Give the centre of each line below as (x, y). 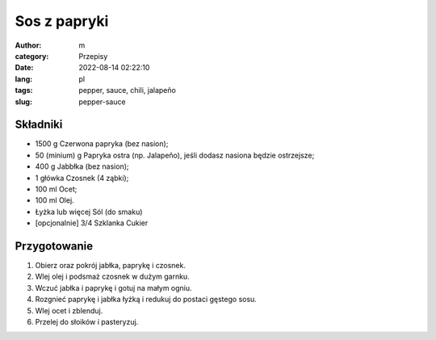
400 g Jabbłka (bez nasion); (82, 166)
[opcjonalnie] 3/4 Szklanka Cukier (92, 223)
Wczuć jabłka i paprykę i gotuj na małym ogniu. (114, 288)
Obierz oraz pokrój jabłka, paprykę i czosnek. (110, 266)
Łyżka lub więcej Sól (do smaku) (89, 212)
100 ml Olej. (55, 200)
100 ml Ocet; (56, 189)
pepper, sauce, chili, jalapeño (128, 90)
